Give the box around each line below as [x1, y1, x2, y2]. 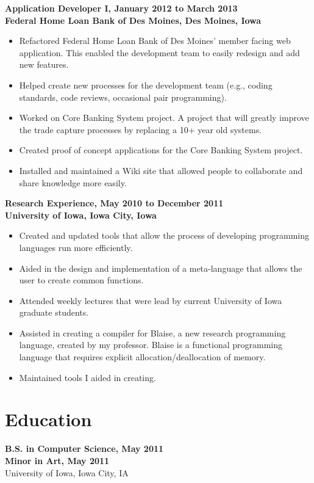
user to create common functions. [19, 274, 144, 286]
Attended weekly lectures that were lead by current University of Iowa [19, 294, 282, 307]
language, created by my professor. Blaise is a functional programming [19, 338, 282, 351]
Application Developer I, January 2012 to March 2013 [5, 2, 238, 14]
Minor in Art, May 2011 [5, 454, 110, 467]
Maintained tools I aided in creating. [19, 371, 156, 383]
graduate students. [19, 306, 89, 319]
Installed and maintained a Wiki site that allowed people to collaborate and [19, 164, 303, 176]
